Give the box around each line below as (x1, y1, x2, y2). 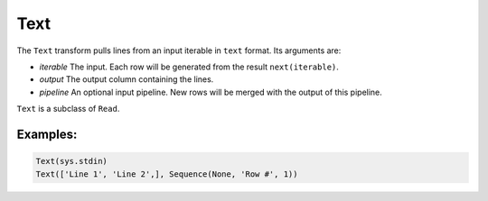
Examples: (16, 126, 78, 142)
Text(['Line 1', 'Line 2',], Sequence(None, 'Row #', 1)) (35, 169, 298, 179)
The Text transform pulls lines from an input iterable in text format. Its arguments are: (16, 45, 342, 56)
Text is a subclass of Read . (16, 104, 120, 114)
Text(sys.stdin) (35, 156, 108, 167)
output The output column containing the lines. (39, 74, 214, 85)
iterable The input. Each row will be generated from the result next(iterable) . (39, 61, 339, 72)
